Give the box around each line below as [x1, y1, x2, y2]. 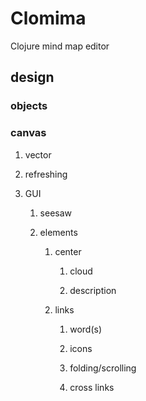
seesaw [39, 207, 73, 219]
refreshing [24, 168, 68, 180]
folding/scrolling [69, 362, 137, 374]
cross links [69, 381, 115, 393]
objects [10, 99, 48, 113]
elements [39, 226, 78, 238]
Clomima [10, 7, 87, 30]
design [10, 69, 55, 86]
